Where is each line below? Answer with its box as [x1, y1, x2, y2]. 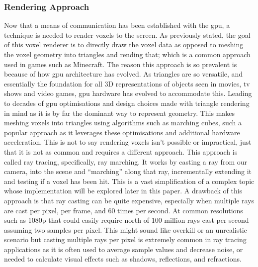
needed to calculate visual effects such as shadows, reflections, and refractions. [4, 254, 242, 264]
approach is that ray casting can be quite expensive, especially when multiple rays [4, 195, 254, 205]
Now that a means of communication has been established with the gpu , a [4, 20, 230, 30]
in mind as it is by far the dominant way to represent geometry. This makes [4, 107, 235, 118]
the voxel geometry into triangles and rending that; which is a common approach [4, 49, 251, 59]
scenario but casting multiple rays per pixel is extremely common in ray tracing [4, 234, 247, 245]
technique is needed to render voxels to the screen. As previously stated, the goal [4, 29, 251, 40]
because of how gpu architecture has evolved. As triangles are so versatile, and [4, 69, 243, 79]
